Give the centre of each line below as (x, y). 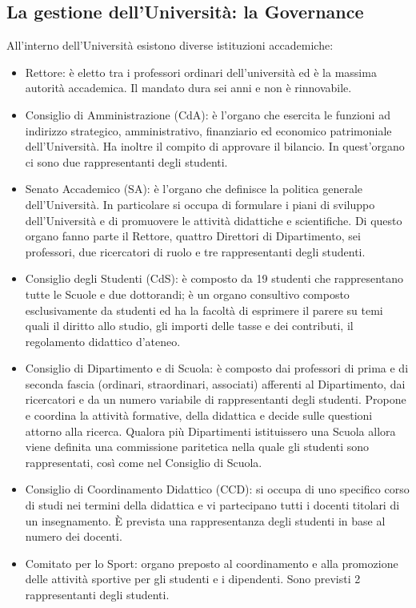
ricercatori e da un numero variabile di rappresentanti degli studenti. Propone (216, 399)
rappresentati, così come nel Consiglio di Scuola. (144, 462)
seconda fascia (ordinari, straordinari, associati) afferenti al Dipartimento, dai (215, 383)
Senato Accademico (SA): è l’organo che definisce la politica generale (194, 189)
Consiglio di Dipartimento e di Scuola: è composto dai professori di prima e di (217, 368)
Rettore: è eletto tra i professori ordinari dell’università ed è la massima (201, 72)
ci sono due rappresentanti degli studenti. (126, 161)
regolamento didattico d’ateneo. (103, 341)
